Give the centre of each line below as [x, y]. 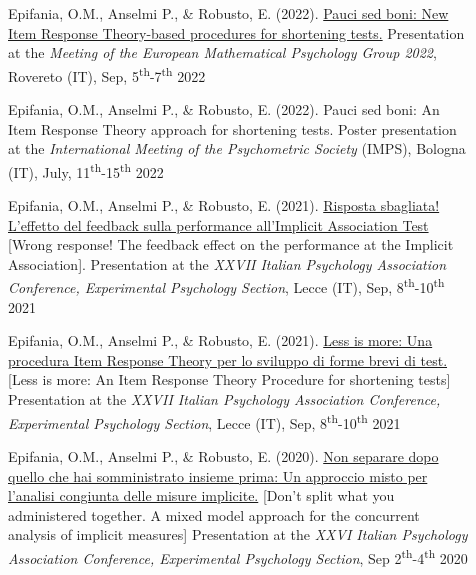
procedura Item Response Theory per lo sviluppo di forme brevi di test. [228, 359]
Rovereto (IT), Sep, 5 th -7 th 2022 [107, 74]
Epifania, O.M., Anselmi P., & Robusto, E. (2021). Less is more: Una [220, 340]
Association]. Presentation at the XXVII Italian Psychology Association [227, 263]
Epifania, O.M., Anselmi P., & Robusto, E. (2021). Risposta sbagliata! [224, 205]
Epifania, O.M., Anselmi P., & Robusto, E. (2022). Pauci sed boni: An [224, 109]
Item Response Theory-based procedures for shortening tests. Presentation [236, 32]
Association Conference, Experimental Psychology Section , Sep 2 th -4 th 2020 [238, 556]
